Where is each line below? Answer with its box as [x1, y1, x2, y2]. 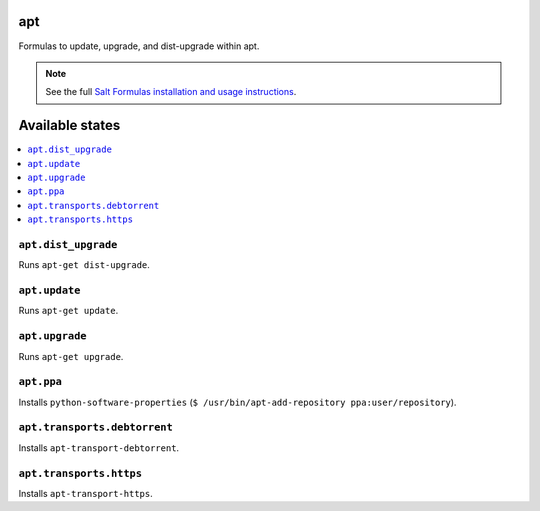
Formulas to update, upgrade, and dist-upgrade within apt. [18, 40, 260, 52]
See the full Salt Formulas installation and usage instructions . [45, 86, 297, 98]
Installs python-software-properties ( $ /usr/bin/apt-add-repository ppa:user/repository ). [18, 396, 457, 408]
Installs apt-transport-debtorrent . [18, 441, 180, 454]
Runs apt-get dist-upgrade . [18, 259, 150, 271]
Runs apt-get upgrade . [18, 350, 124, 362]
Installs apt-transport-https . [18, 488, 154, 499]
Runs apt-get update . [18, 305, 119, 317]
